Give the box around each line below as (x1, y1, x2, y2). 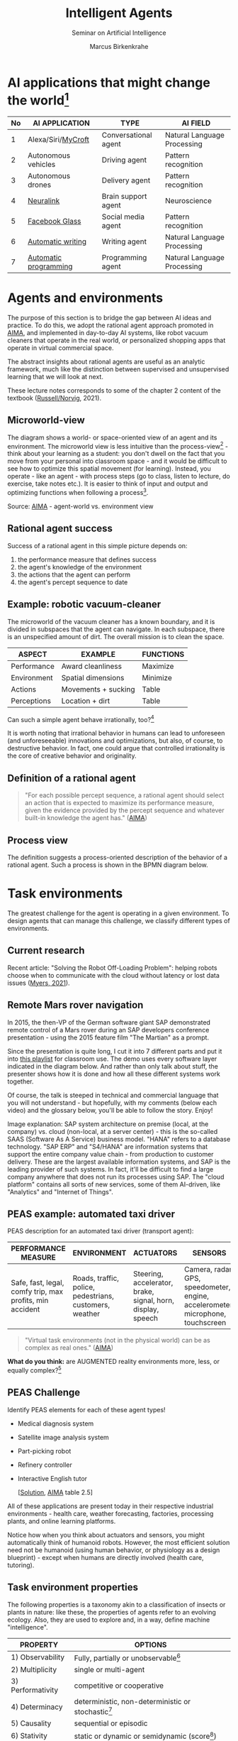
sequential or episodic (74, 1718, 148, 1728)
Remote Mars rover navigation (7, 999, 144, 1011)
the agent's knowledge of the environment (17, 562, 142, 571)
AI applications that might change (7, 75, 210, 90)
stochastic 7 (74, 1705, 113, 1717)
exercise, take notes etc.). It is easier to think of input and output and (7, 479, 208, 488)
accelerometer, (183, 1300, 235, 1310)
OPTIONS (134, 1639, 167, 1649)
